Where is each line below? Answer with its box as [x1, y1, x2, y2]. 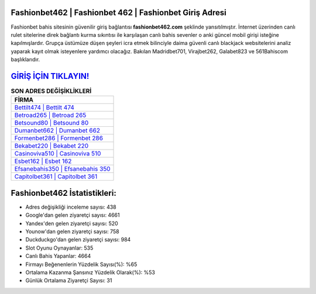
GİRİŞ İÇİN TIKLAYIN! [11, 71, 90, 81]
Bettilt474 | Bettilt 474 [14, 103, 74, 112]
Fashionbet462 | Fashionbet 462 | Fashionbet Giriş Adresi [11, 8, 226, 18]
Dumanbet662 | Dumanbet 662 [14, 126, 101, 134]
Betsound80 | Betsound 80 [14, 119, 89, 127]
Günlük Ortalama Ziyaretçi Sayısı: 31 [25, 277, 112, 284]
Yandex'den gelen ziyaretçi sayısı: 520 [25, 220, 118, 227]
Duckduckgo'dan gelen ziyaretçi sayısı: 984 [25, 236, 131, 243]
